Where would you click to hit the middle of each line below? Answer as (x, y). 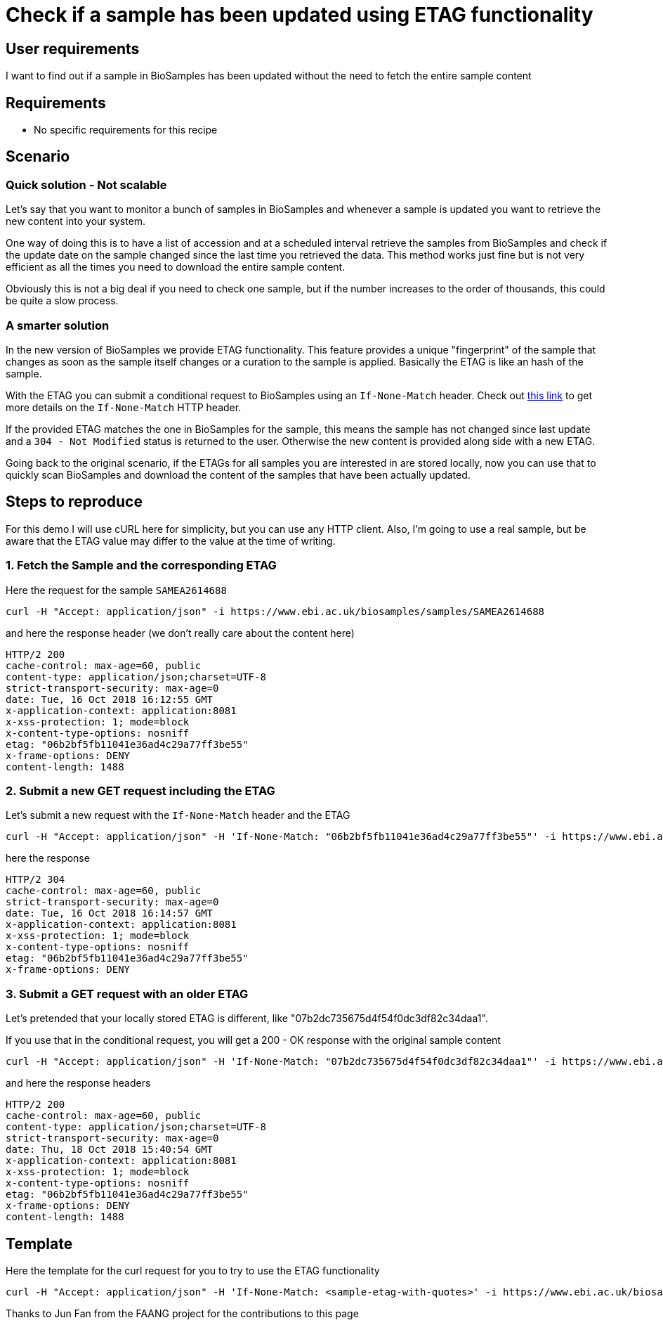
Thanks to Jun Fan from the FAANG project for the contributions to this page (182, 1313)
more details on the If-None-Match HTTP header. (124, 407)
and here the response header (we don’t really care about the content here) (180, 633)
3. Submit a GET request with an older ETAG (127, 994)
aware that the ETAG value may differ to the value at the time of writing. (171, 541)
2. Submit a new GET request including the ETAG (140, 790)
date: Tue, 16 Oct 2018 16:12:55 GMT (110, 699)
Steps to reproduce (74, 502)
